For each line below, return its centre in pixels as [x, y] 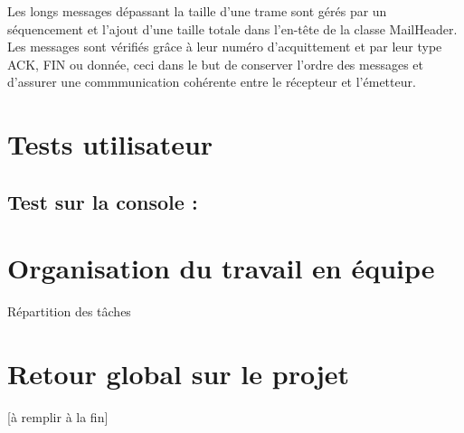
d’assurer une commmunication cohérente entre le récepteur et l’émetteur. [212, 82]
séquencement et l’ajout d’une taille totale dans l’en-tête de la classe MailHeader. [232, 28]
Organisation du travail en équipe [221, 268]
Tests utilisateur [110, 144]
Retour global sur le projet [179, 374]
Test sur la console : [103, 201]
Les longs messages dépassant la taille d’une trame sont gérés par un [197, 11]
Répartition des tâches [69, 311]
